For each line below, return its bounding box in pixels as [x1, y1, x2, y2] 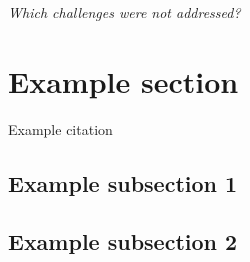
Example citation [8, 118, 113, 139]
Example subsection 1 [8, 167, 238, 198]
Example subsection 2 [8, 226, 238, 257]
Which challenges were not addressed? [8, 2, 241, 22]
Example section [8, 60, 239, 101]
